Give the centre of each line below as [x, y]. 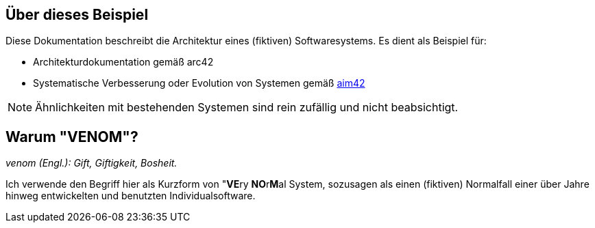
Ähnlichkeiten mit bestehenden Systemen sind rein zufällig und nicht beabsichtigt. [247, 108]
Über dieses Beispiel [77, 15]
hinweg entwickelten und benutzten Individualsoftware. [131, 196]
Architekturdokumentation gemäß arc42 [123, 62]
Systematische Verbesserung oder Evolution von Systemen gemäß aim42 [199, 83]
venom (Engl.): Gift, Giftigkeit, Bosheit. [92, 163]
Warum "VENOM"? [72, 137]
